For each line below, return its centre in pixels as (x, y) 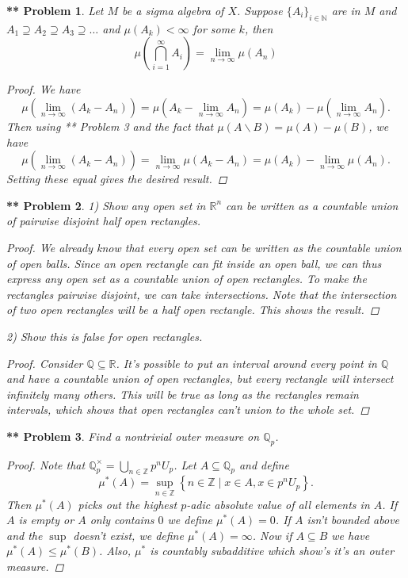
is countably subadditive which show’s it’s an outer (272, 551)
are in (346, 10)
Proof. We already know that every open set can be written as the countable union (204, 247)
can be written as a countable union (312, 205)
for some (214, 28)
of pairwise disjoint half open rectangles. (104, 221)
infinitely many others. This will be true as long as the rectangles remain (183, 394)
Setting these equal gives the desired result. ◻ (117, 179)
